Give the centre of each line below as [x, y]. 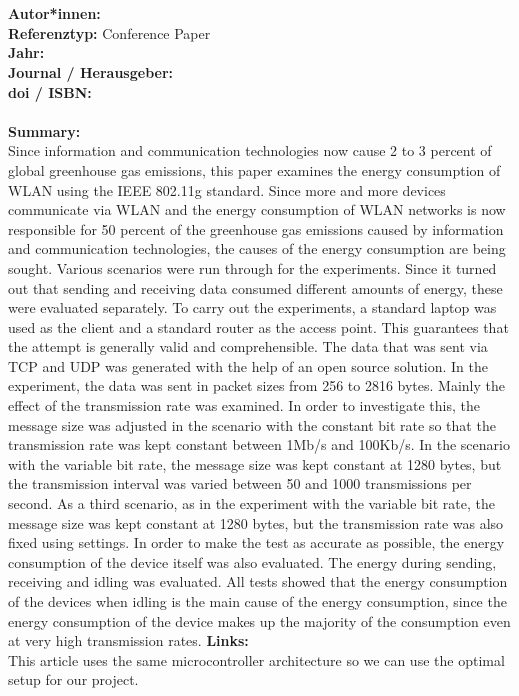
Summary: [44, 130]
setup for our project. [73, 679]
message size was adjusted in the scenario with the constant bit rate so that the [252, 424]
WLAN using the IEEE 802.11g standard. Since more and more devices [227, 189]
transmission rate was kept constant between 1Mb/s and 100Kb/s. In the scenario [259, 444]
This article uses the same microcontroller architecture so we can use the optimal [256, 659]
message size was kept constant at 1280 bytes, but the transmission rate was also [256, 522]
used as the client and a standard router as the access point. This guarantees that [258, 326]
